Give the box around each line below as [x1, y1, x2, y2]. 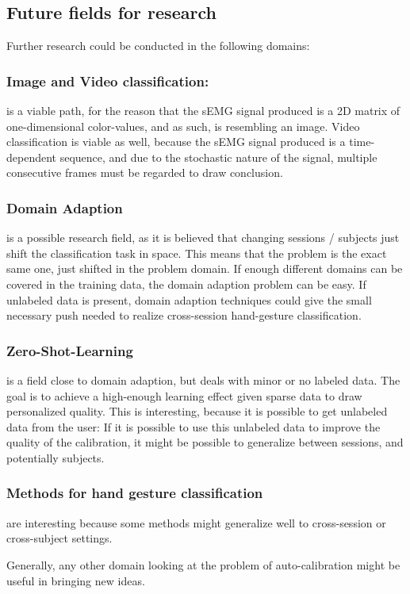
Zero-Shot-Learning [6, 340, 133, 360]
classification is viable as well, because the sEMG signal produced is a [6, 133, 346, 150]
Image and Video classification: [6, 71, 209, 90]
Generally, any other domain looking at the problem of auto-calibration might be [6, 556, 400, 573]
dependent [6, 148, 57, 165]
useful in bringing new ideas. [6, 572, 145, 588]
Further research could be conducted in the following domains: [6, 37, 310, 54]
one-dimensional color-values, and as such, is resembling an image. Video [6, 117, 360, 134]
